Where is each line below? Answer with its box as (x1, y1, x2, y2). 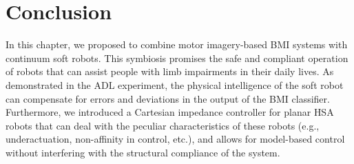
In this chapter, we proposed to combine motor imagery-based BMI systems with (6, 37, 348, 52)
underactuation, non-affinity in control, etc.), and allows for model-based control (6, 132, 345, 146)
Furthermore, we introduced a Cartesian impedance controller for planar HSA (6, 105, 334, 119)
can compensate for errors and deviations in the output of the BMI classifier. (6, 91, 330, 105)
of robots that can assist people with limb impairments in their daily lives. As (6, 64, 334, 79)
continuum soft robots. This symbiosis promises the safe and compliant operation (6, 50, 348, 65)
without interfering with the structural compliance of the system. (6, 145, 280, 159)
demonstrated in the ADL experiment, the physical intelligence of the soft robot (6, 77, 344, 92)
